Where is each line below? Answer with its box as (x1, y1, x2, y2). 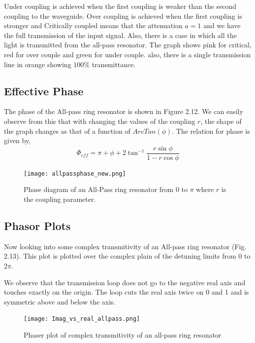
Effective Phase (4, 83, 84, 98)
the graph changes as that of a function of (4, 125, 130, 136)
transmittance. (92, 59, 136, 69)
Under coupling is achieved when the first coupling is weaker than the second (4, 1, 237, 11)
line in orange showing (4, 59, 71, 69)
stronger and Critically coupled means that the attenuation (4, 20, 183, 31)
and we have (203, 20, 241, 31)
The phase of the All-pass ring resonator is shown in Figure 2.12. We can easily (4, 106, 243, 116)
